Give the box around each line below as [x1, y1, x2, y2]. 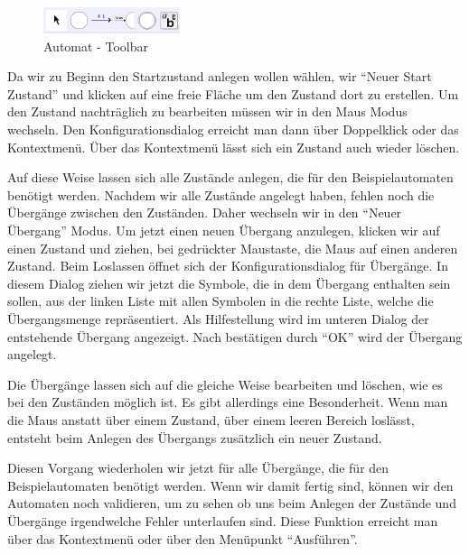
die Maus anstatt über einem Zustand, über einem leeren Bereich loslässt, [7, 410, 415, 429]
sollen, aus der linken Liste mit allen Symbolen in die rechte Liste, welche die [7, 291, 434, 310]
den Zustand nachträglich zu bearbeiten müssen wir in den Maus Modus [7, 102, 408, 121]
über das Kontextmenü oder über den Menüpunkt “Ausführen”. [7, 529, 358, 548]
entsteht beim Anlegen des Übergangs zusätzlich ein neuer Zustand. [7, 428, 382, 447]
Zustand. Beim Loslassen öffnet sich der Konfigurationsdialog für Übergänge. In [7, 256, 448, 275]
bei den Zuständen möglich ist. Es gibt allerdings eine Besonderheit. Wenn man [7, 392, 448, 411]
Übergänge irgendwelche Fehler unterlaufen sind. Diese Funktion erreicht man [7, 511, 438, 530]
